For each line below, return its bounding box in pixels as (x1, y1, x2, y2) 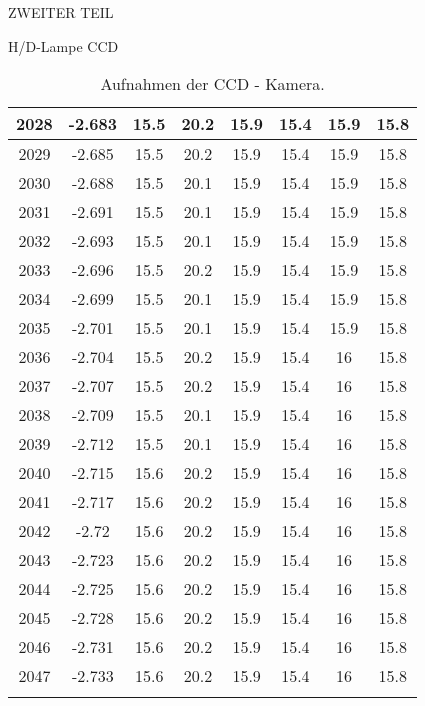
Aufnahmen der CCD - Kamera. (100, 72, 325, 96)
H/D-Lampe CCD (8, 35, 119, 56)
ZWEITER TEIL (8, 2, 114, 22)
